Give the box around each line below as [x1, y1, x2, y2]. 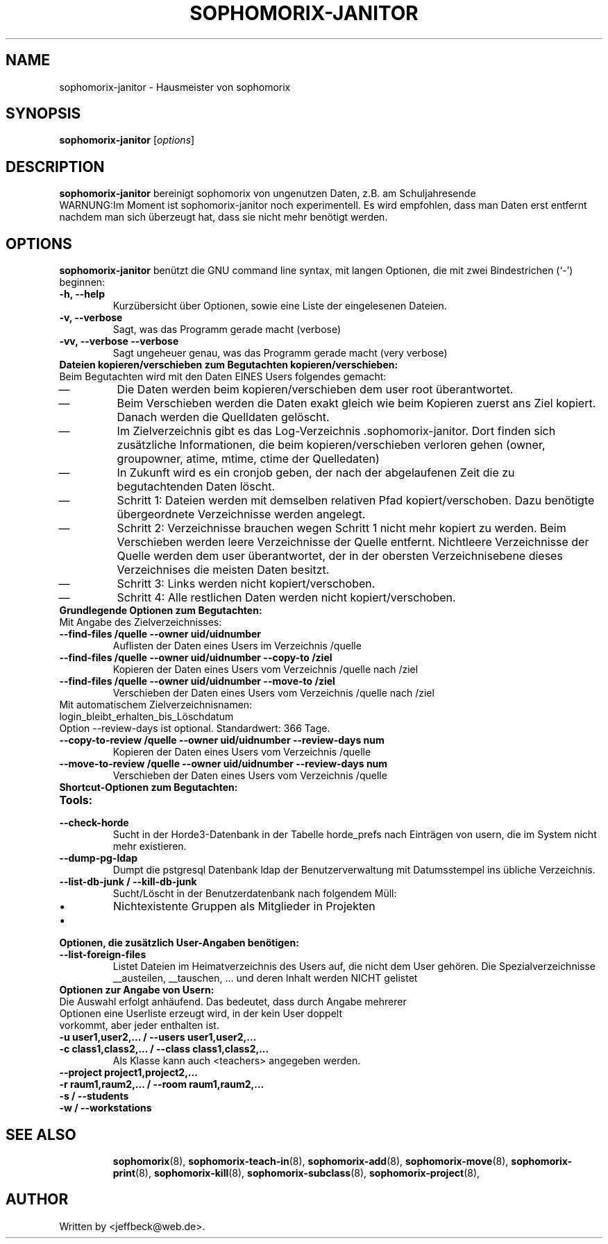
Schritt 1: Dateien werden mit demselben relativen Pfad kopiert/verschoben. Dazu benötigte [117, 493, 595, 508]
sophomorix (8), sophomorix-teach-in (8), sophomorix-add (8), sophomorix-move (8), [112, 1154, 509, 1167]
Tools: [59, 793, 93, 808]
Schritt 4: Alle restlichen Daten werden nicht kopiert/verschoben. [117, 590, 456, 605]
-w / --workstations [59, 1102, 152, 1114]
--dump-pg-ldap [59, 852, 137, 864]
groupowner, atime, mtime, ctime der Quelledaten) [117, 452, 380, 466]
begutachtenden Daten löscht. [117, 479, 276, 494]
